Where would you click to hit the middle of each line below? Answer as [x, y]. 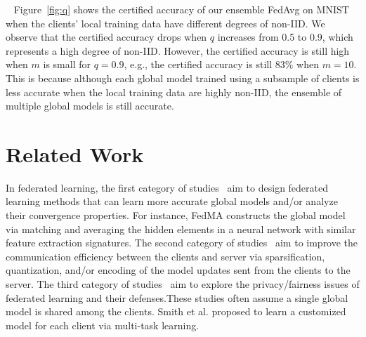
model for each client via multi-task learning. [103, 325]
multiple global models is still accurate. [90, 106]
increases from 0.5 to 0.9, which [285, 37]
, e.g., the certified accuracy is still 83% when [221, 64]
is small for [67, 64]
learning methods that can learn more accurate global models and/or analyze [172, 201]
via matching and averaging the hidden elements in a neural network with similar [181, 229]
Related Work [75, 153]
